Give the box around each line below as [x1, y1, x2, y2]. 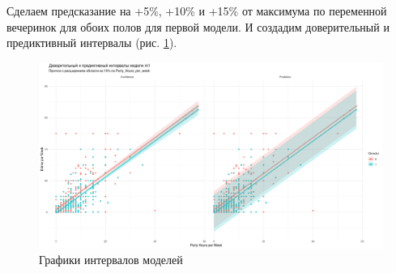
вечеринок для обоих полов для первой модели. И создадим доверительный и [6, 18, 390, 35]
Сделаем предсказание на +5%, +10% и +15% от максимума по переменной [6, 2, 387, 19]
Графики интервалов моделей [39, 251, 183, 268]
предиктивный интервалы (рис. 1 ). [6, 34, 177, 51]
